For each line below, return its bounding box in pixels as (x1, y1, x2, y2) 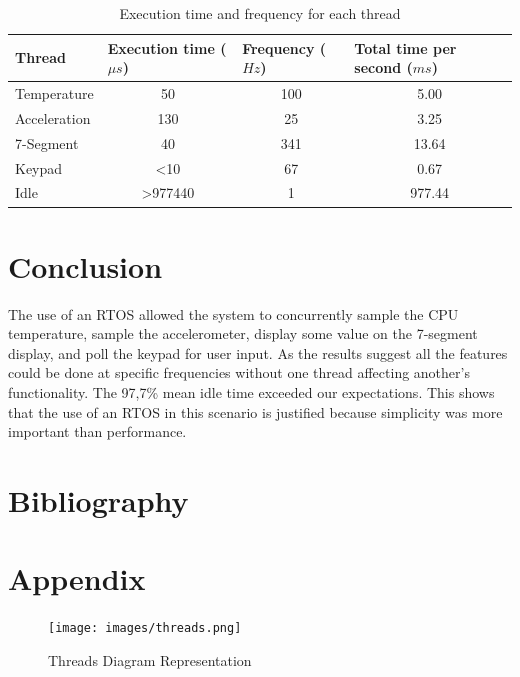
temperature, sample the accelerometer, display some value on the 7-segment (8, 323, 478, 344)
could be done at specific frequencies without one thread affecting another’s (8, 362, 470, 383)
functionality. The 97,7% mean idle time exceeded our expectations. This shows (8, 382, 495, 402)
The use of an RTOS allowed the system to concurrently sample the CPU (8, 303, 459, 324)
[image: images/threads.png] (48, 621, 242, 636)
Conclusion (8, 245, 163, 286)
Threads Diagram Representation (48, 649, 252, 670)
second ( (354, 57, 413, 78)
